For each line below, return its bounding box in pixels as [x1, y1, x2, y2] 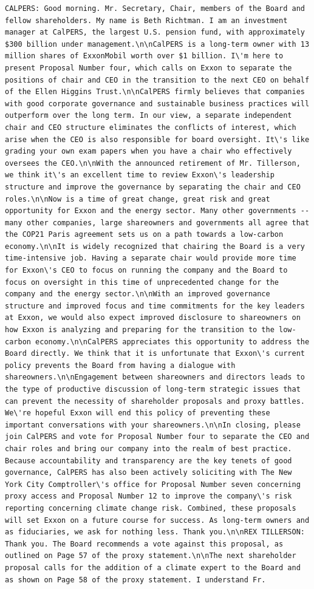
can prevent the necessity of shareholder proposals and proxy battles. [5, 397, 305, 406]
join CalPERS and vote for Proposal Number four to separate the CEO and [5, 432, 310, 441]
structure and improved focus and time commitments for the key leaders [5, 301, 305, 310]
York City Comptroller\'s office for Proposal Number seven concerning [5, 480, 301, 489]
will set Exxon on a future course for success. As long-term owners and [5, 516, 310, 525]
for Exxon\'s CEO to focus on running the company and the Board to [5, 266, 288, 275]
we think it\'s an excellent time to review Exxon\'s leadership [5, 171, 275, 180]
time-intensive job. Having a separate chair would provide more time [5, 254, 296, 263]
